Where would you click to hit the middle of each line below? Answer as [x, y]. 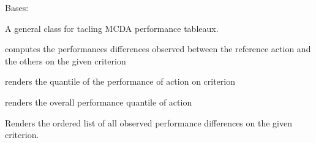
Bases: [17, 7]
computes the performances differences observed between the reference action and [158, 49]
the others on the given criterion [66, 60]
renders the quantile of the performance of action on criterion [120, 81]
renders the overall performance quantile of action [99, 102]
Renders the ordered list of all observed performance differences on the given [149, 122]
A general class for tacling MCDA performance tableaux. [112, 28]
